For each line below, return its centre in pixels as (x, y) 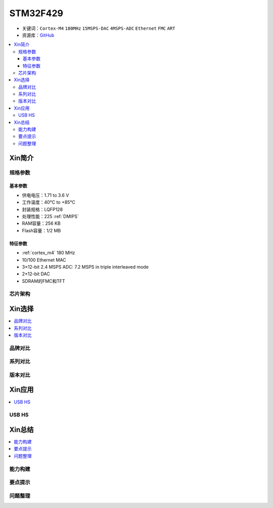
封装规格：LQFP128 (42, 209)
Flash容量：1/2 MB (41, 230)
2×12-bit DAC (36, 274)
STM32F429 (36, 13)
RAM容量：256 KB (41, 223)
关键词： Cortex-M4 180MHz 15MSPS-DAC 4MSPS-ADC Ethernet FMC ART (99, 28)
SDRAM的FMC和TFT (43, 281)
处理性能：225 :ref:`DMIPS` (51, 216)
